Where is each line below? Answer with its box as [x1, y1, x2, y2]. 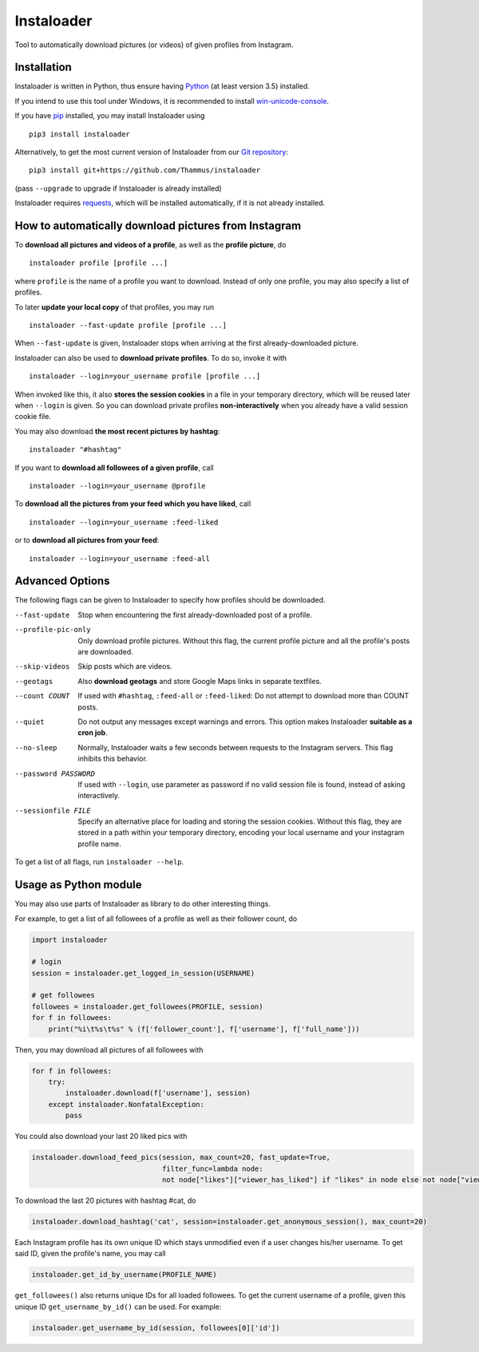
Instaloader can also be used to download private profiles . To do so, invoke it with [14, 353, 287, 362]
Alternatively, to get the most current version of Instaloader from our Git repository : [14, 148, 289, 157]
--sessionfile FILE [14, 806, 91, 815]
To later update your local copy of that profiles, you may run [14, 302, 215, 311]
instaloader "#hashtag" [29, 445, 122, 454]
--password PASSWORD [14, 769, 96, 778]
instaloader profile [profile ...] [29, 259, 168, 267]
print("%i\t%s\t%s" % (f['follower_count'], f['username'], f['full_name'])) [48, 1024, 361, 1034]
